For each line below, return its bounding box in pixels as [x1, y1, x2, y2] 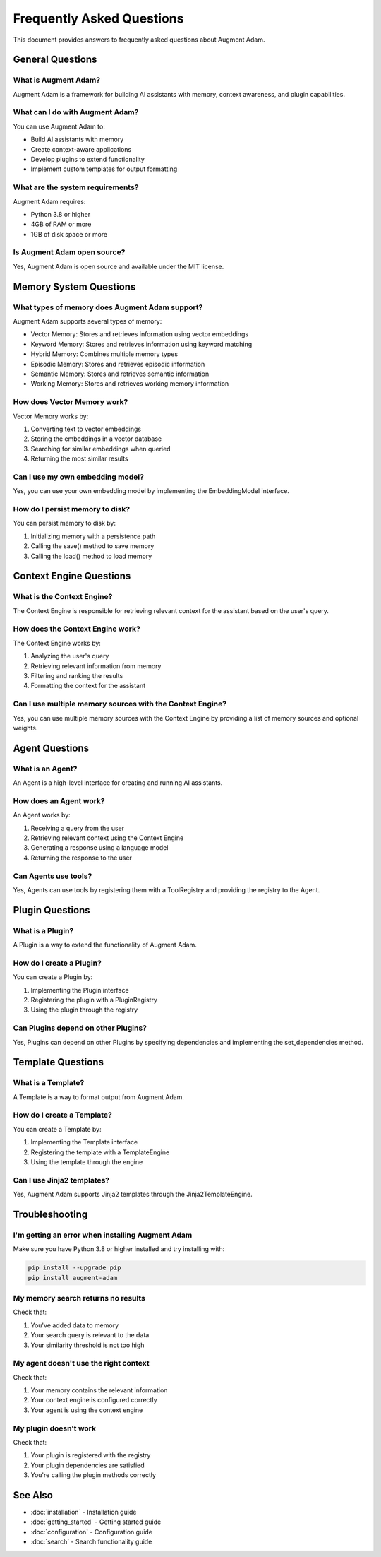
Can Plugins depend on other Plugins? [13, 1023, 147, 1033]
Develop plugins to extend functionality [30, 155, 145, 164]
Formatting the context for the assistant [30, 682, 146, 690]
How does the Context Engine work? [13, 624, 140, 634]
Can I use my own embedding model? [13, 472, 145, 482]
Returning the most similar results [30, 454, 128, 463]
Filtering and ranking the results [30, 671, 123, 680]
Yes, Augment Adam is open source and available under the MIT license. [13, 262, 224, 271]
